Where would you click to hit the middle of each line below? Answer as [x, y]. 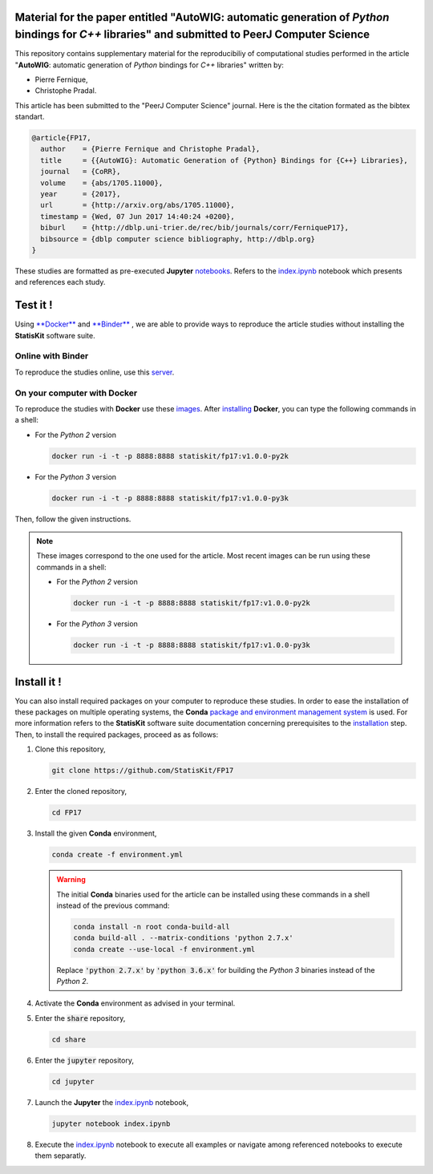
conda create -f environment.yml [117, 855]
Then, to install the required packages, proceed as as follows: [117, 735]
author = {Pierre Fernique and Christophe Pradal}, [150, 149]
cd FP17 [67, 813]
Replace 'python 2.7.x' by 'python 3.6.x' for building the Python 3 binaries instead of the [216, 970]
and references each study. [60, 282]
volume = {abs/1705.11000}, [102, 183]
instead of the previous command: [113, 905]
